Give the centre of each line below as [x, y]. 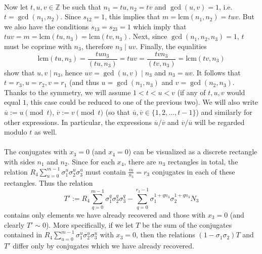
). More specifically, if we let [90, 224]
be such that [82, 6]
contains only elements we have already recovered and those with [105, 214]
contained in [23, 235]
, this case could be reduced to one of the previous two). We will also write [142, 102]
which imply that [160, 26]
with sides [19, 161]
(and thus [84, 82]
